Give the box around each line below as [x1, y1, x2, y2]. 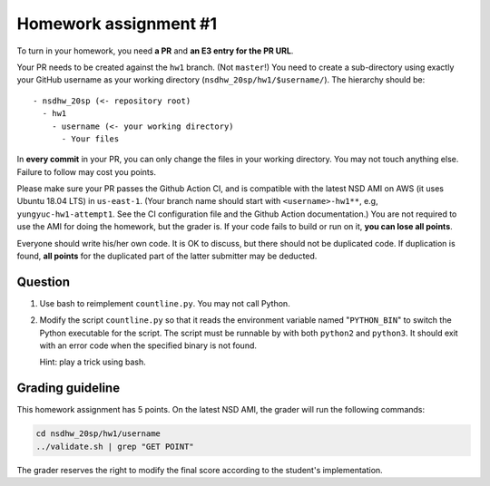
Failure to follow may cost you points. [16, 166, 156, 177]
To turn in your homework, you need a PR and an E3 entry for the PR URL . [16, 45, 294, 56]
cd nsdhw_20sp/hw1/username [35, 429, 161, 439]
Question [16, 274, 70, 289]
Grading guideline [16, 381, 121, 396]
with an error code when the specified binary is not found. [39, 340, 258, 351]
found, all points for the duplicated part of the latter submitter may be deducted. [16, 250, 318, 262]
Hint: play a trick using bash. [39, 356, 146, 367]
